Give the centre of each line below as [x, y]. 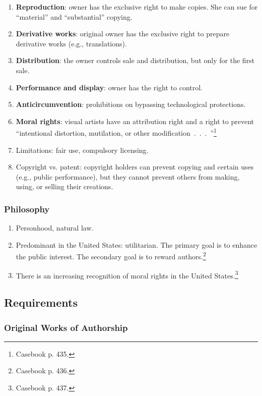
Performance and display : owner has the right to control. [109, 87]
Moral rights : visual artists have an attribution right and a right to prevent [135, 121]
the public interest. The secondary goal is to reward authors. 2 [111, 256]
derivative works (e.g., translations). [71, 43]
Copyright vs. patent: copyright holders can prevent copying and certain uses [135, 167]
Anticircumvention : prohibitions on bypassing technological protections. [131, 104]
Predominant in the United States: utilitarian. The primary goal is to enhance [137, 244]
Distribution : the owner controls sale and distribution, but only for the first [135, 60]
